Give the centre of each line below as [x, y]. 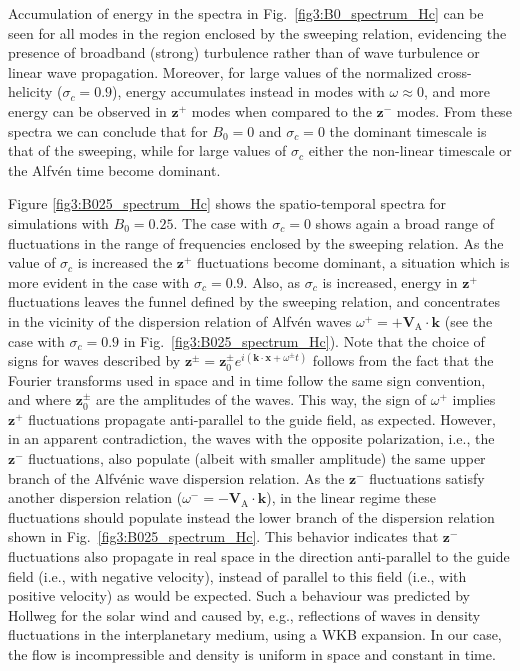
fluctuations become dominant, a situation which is [353, 262]
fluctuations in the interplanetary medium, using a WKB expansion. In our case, [255, 634]
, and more [457, 91]
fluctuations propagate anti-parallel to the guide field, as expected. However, [262, 418]
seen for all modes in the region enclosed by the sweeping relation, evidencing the [257, 32]
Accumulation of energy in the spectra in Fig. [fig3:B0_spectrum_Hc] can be [246, 13]
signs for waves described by [94, 360]
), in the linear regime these [351, 497]
